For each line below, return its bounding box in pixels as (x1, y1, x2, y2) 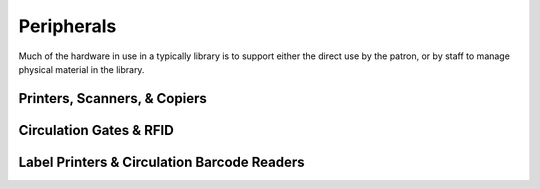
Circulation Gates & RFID (18, 121, 174, 139)
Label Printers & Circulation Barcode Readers (18, 153, 305, 170)
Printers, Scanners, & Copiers (18, 90, 207, 107)
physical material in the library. (18, 63, 145, 75)
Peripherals (18, 15, 117, 37)
